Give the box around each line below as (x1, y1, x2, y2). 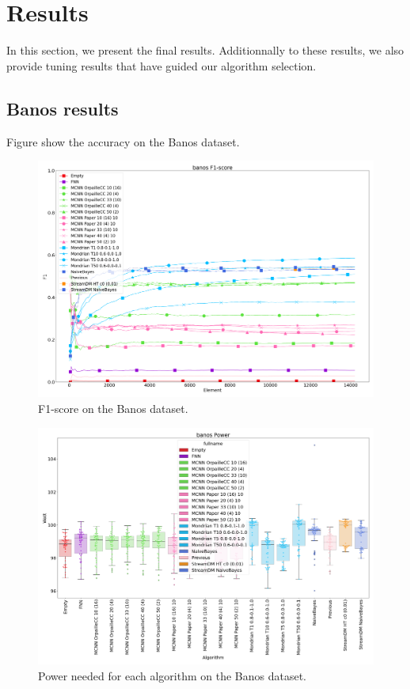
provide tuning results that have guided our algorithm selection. (6, 57, 317, 74)
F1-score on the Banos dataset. (38, 400, 188, 417)
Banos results (6, 96, 119, 120)
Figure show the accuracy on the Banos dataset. (6, 133, 240, 150)
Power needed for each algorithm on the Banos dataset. (38, 667, 306, 683)
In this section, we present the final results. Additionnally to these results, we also (6, 42, 404, 59)
